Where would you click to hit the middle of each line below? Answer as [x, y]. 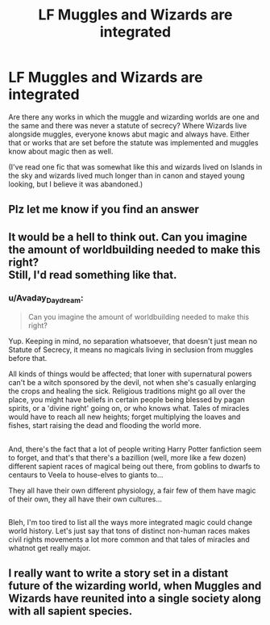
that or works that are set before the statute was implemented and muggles [134, 142]
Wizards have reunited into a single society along [135, 599]
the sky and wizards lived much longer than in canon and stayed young [127, 175]
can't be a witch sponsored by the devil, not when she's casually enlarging [132, 383]
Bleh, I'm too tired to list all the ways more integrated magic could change [130, 522]
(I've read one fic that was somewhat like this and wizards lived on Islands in [135, 166]
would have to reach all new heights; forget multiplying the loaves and [125, 417]
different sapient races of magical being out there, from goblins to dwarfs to [134, 466]
